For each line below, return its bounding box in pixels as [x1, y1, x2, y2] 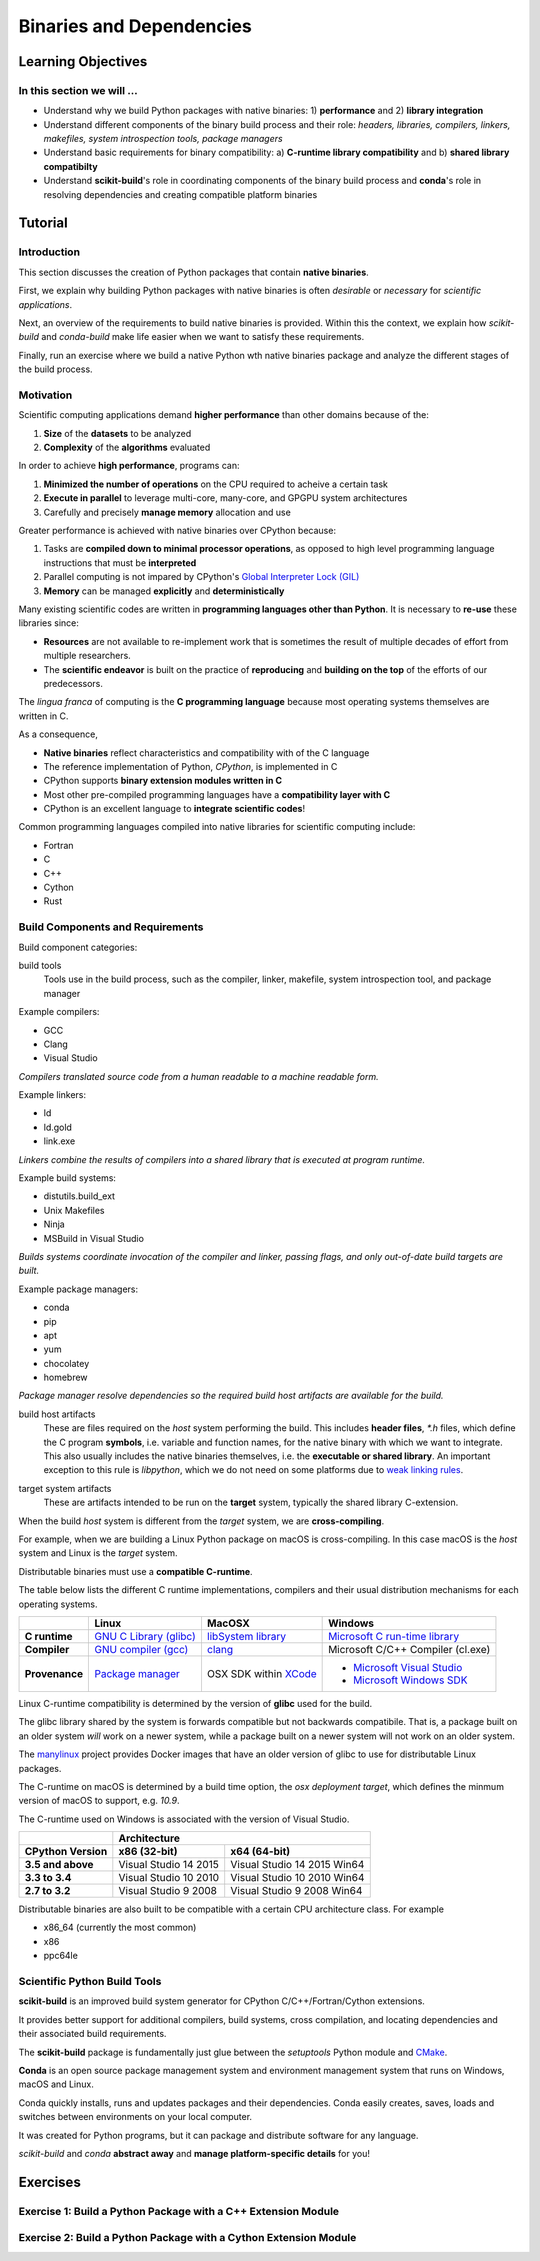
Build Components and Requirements [18, 920, 204, 934]
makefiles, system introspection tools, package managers [43, 133, 284, 145]
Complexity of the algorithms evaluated [43, 441, 211, 454]
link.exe [43, 1135, 76, 1147]
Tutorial [18, 215, 69, 232]
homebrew [43, 1371, 89, 1384]
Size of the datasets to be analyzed [43, 427, 192, 439]
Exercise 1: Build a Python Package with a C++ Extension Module [18, 2204, 340, 2218]
